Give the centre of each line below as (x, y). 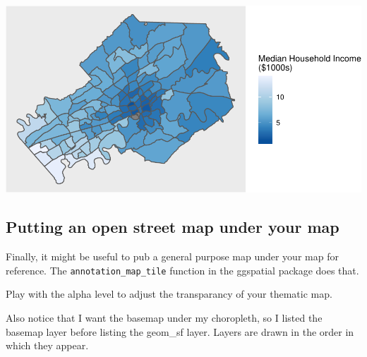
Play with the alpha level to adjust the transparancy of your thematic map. (169, 294)
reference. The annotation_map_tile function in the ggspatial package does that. (182, 270)
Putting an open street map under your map (173, 227)
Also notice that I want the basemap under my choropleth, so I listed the (164, 318)
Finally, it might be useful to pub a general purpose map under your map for (172, 256)
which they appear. (47, 345)
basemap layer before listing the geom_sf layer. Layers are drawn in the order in (180, 331)
